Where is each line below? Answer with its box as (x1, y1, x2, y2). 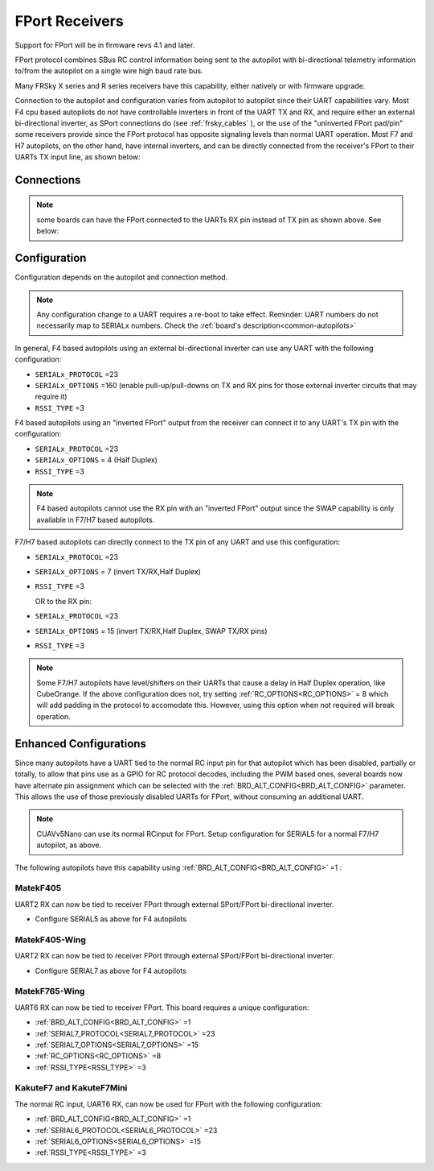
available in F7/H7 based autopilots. (36, 515, 155, 524)
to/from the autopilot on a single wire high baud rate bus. (14, 66, 204, 76)
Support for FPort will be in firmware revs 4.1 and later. (14, 40, 195, 50)
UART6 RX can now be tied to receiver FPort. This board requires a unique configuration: (14, 1003, 309, 1012)
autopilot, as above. (36, 840, 102, 850)
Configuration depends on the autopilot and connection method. (14, 272, 228, 282)
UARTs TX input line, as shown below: (14, 152, 141, 162)
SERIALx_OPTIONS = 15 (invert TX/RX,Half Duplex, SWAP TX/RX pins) (35, 626, 268, 635)
